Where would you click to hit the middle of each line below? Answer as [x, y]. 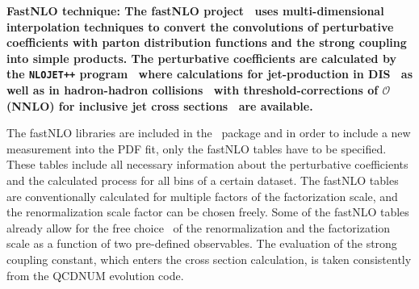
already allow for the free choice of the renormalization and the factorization [199, 227]
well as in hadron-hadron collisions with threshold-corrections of [193, 90]
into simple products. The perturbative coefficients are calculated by [201, 58]
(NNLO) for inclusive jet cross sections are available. [160, 105]
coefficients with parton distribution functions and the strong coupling [207, 42]
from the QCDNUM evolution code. [95, 275]
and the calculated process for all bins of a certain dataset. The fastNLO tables [203, 180]
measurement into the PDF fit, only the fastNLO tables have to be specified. [197, 148]
